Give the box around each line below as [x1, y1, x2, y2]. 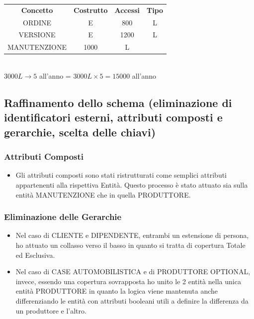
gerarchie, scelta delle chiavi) [4, 124, 156, 139]
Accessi [114, 4, 140, 15]
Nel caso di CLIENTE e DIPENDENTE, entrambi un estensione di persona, [15, 230, 249, 240]
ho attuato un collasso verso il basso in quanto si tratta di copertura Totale [15, 239, 246, 250]
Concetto [21, 4, 53, 15]
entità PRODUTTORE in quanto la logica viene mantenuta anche [15, 286, 218, 296]
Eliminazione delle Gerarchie [4, 211, 122, 223]
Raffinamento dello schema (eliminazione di [4, 95, 232, 110]
